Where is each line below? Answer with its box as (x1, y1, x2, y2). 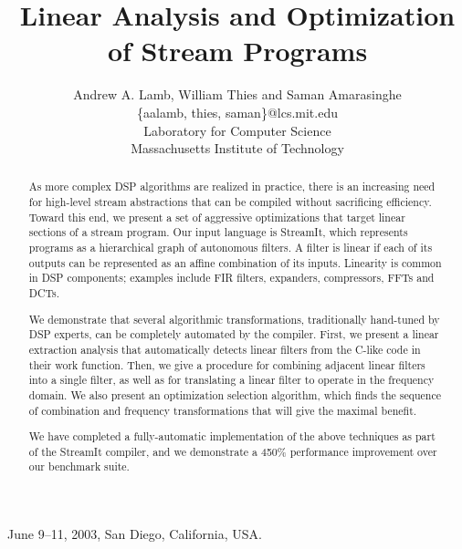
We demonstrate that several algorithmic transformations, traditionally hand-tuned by (28, 311, 440, 326)
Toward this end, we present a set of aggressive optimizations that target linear (28, 209, 405, 224)
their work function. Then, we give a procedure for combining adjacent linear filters (28, 357, 425, 372)
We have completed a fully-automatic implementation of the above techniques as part (28, 429, 436, 444)
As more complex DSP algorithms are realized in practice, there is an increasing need (28, 179, 436, 194)
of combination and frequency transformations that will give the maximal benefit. (28, 402, 417, 418)
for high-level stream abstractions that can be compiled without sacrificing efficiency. (28, 194, 432, 210)
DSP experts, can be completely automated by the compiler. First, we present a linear (28, 326, 439, 342)
